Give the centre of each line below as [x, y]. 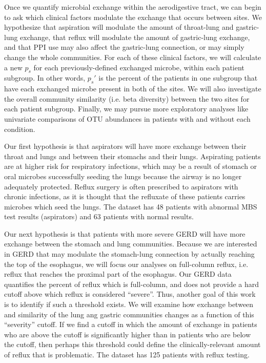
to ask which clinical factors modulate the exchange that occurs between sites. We [133, 17]
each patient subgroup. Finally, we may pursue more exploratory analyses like [126, 109]
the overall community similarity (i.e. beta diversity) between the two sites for [127, 98]
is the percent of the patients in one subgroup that [178, 78]
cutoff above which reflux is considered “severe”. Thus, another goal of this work [130, 294]
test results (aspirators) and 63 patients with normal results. [99, 216]
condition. [20, 129]
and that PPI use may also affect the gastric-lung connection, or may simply [124, 47]
